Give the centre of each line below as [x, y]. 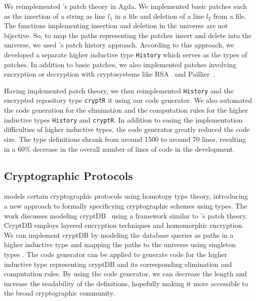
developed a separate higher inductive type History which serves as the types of [126, 54]
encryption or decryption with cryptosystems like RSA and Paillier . [110, 74]
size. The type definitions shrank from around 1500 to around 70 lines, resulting [125, 139]
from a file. [230, 16]
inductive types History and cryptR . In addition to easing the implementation [123, 119]
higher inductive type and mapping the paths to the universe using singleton [120, 244]
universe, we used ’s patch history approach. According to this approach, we [119, 45]
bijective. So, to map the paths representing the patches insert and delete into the [128, 35]
